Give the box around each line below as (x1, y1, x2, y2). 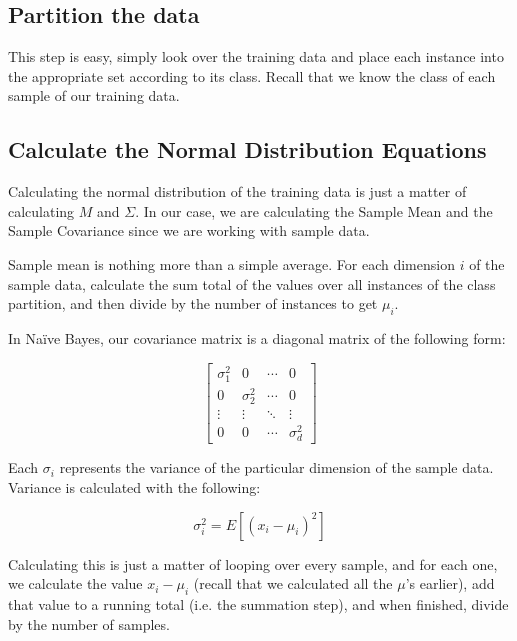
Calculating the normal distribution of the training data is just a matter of (8, 181, 467, 202)
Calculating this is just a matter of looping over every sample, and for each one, (8, 553, 498, 574)
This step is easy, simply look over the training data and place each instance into (8, 46, 504, 67)
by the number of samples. (8, 613, 170, 634)
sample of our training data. (8, 85, 180, 106)
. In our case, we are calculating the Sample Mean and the (135, 200, 493, 221)
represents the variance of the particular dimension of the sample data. (59, 457, 494, 478)
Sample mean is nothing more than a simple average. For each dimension (8, 253, 455, 274)
